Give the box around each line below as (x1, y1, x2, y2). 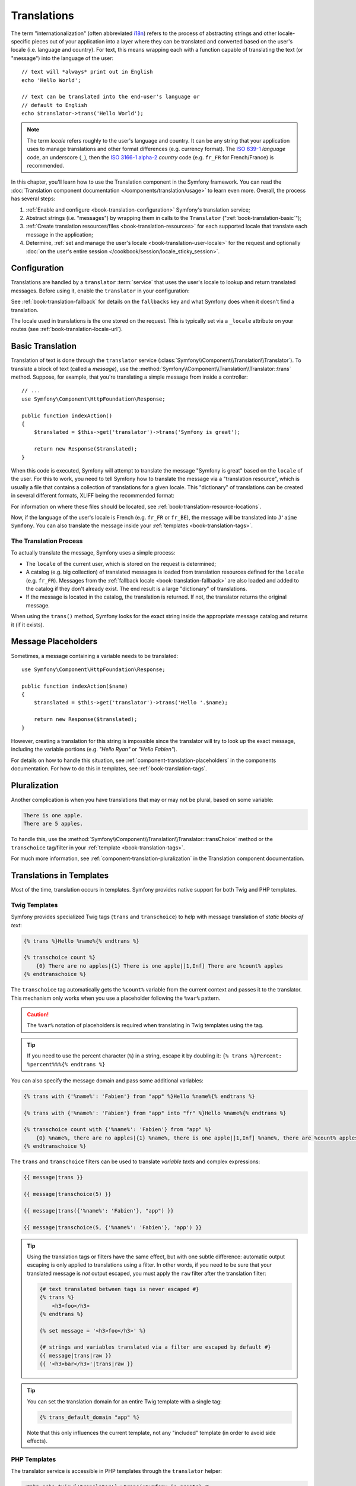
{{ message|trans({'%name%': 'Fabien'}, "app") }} (23, 1207, 174, 1214)
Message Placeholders (11, 637, 98, 647)
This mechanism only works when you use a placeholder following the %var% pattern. (11, 994, 221, 1002)
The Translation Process (11, 537, 83, 545)
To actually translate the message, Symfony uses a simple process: (11, 549, 176, 556)
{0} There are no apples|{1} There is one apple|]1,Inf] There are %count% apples (36, 962, 284, 969)
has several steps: (11, 195, 56, 202)
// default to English (21, 102, 88, 108)
